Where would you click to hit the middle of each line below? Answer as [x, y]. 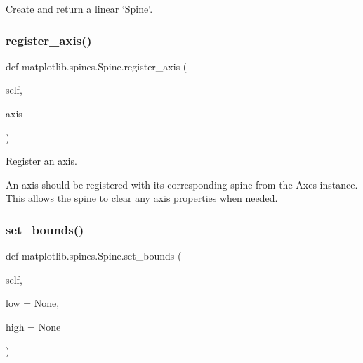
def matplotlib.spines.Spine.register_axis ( [97, 66]
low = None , [33, 303]
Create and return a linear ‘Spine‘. [79, 8]
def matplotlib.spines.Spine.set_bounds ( [94, 256]
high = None [33, 326]
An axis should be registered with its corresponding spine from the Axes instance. [182, 184]
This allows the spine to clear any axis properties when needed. [142, 198]
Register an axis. [41, 161]
